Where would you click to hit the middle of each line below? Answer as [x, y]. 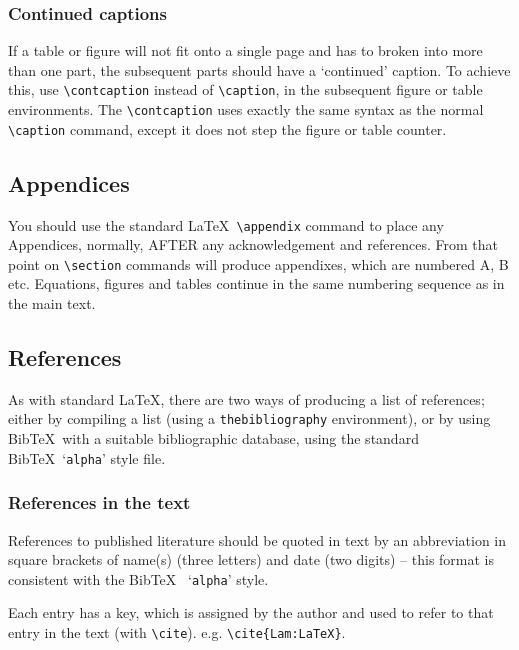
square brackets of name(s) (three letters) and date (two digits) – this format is [251, 559]
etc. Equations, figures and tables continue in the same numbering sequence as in [256, 283]
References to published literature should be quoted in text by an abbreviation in [257, 539]
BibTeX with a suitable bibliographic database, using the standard [213, 438]
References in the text [99, 502]
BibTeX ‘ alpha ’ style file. [87, 457]
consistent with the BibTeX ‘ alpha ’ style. [138, 578]
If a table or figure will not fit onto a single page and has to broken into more [245, 50]
